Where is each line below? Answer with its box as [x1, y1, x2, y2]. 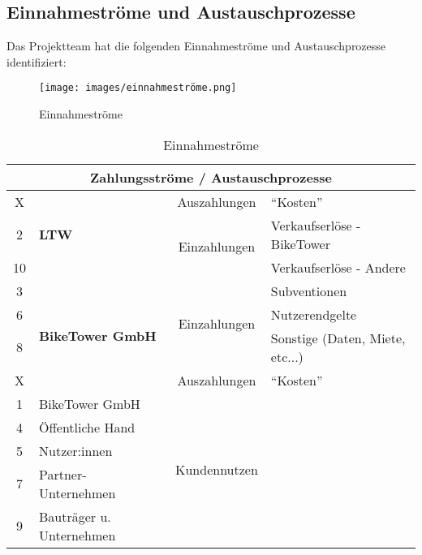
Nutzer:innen [39, 441, 113, 460]
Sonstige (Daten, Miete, [270, 328, 406, 347]
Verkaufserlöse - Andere [270, 257, 406, 277]
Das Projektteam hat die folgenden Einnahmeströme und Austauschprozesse [6, 37, 386, 54]
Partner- [39, 464, 87, 484]
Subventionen [270, 281, 347, 300]
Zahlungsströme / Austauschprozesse [90, 167, 332, 187]
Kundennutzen [175, 459, 258, 479]
